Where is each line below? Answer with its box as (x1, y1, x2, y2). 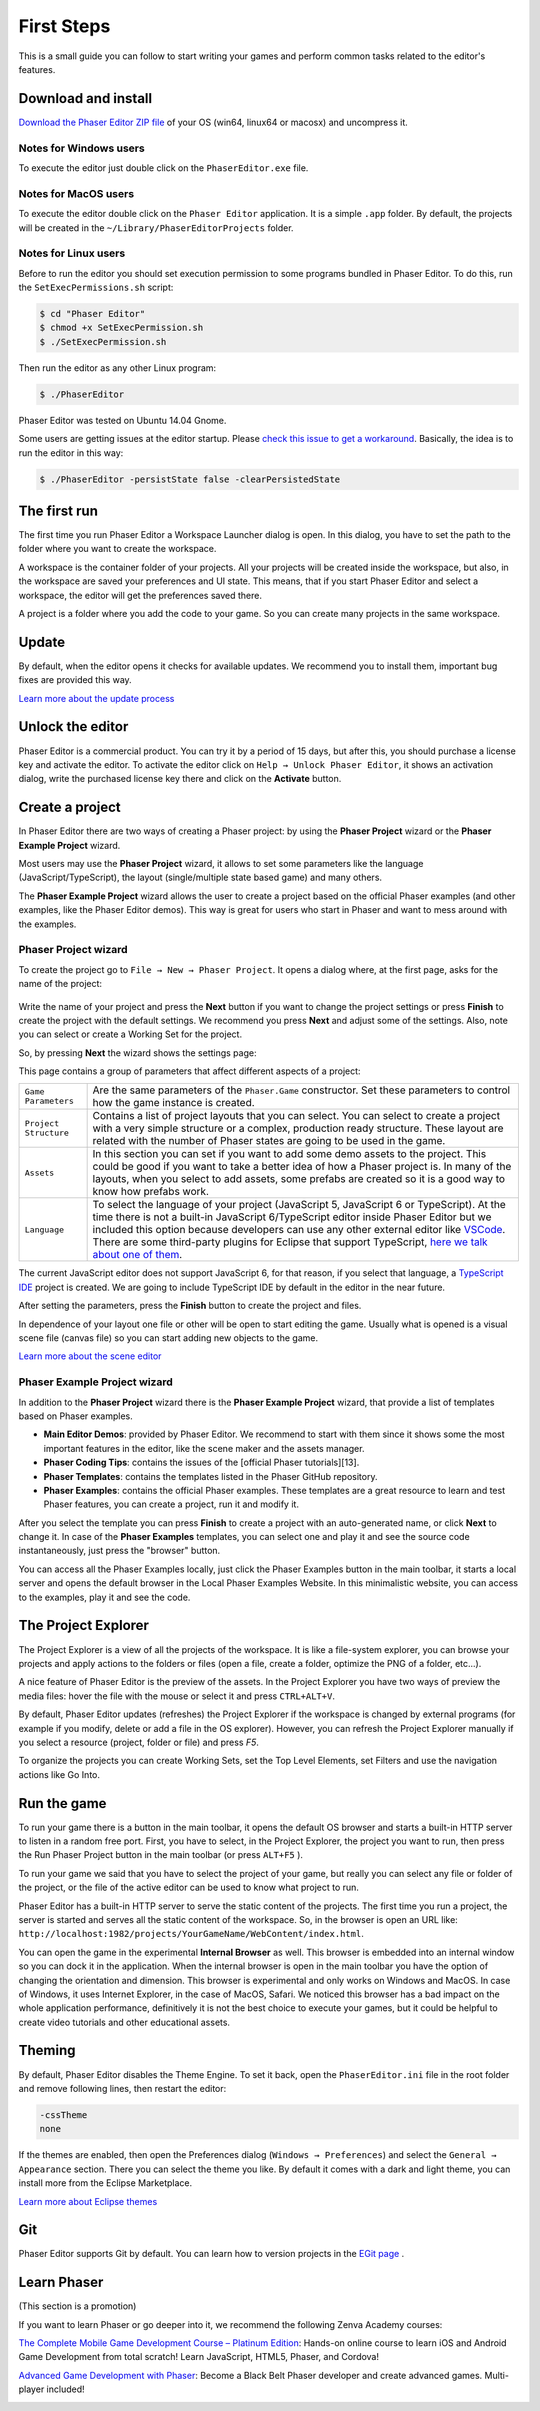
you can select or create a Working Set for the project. (18, 1028, 243, 1040)
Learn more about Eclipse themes (18, 2195, 158, 2207)
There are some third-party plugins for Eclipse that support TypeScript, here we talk (92, 1235, 489, 1249)
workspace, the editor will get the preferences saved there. (18, 589, 263, 601)
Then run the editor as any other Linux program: (18, 361, 217, 374)
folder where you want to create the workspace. (18, 543, 217, 555)
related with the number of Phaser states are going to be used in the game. (92, 1134, 446, 1148)
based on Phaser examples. (18, 1410, 134, 1422)
